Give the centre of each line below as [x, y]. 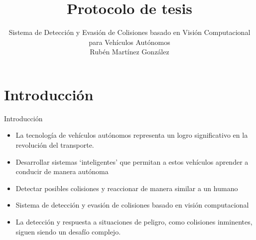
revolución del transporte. [55, 145]
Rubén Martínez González [129, 52]
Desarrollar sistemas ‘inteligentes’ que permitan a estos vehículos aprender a [132, 161]
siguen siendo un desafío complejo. [68, 231]
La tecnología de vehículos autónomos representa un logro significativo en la [132, 135]
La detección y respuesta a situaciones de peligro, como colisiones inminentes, [134, 222]
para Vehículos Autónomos [129, 42]
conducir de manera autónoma [62, 171]
